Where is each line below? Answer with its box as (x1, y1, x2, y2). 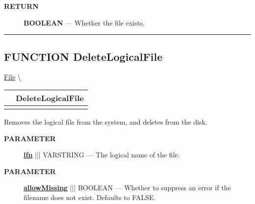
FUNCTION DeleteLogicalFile (4, 49, 163, 64)
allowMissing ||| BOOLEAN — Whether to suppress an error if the (24, 182, 231, 193)
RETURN (4, 1, 39, 11)
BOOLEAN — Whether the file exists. (24, 17, 145, 27)
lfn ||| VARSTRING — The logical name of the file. (24, 150, 180, 160)
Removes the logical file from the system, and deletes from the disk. (4, 116, 207, 127)
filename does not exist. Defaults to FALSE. (24, 192, 156, 202)
